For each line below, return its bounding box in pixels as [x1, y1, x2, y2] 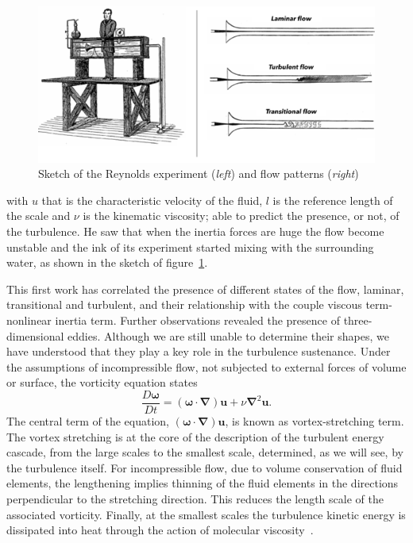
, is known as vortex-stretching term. [225, 413, 404, 429]
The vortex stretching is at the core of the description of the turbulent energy [6, 428, 384, 445]
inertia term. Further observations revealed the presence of [55, 312, 340, 329]
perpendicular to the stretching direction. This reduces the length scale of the [6, 491, 384, 507]
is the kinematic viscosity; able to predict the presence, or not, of [83, 207, 399, 224]
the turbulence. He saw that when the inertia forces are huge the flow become [6, 223, 384, 240]
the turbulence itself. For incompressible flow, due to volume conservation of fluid [6, 459, 403, 476]
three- [343, 312, 372, 329]
